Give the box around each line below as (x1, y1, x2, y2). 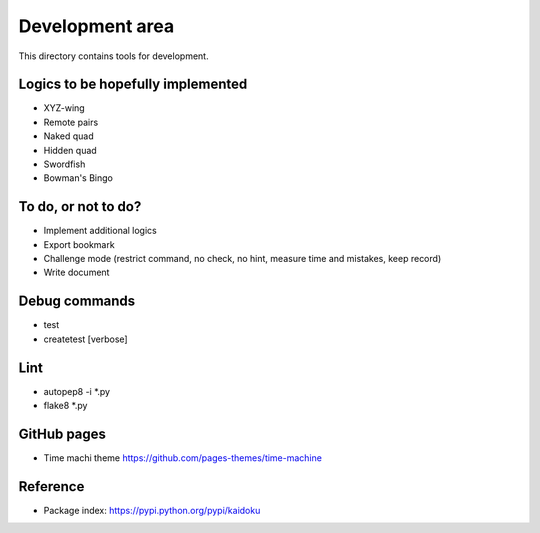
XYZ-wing (43, 102, 85, 114)
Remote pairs (43, 116, 99, 128)
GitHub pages (18, 425, 107, 442)
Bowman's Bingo (43, 172, 114, 184)
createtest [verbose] (43, 333, 129, 345)
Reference (18, 478, 85, 495)
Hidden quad (43, 144, 97, 156)
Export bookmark (43, 238, 115, 250)
